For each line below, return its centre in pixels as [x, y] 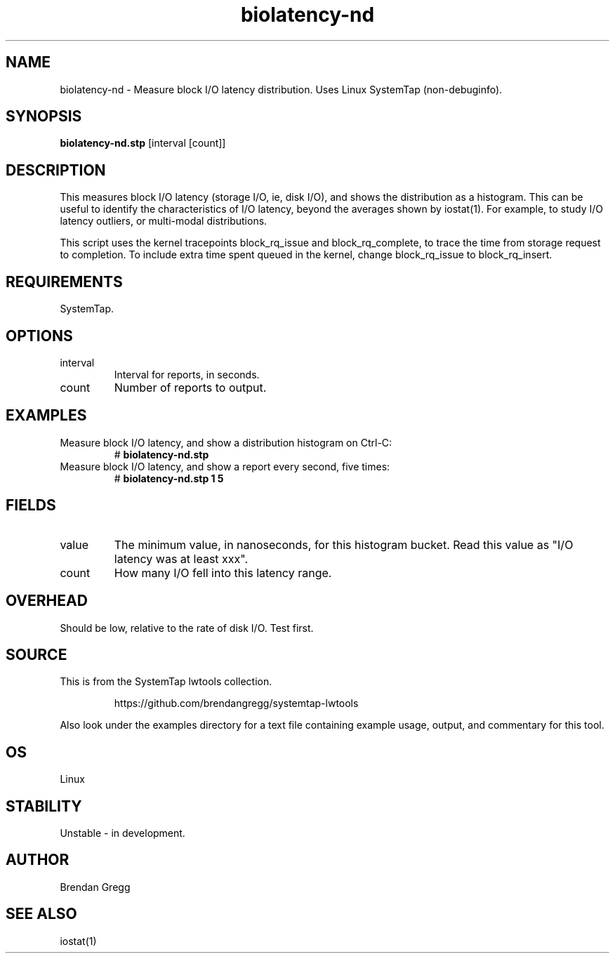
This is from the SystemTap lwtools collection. [166, 682]
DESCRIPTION [56, 170]
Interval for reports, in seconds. [187, 374]
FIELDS [31, 505]
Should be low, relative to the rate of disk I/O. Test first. [187, 628]
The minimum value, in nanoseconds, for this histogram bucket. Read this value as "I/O [344, 544]
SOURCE [37, 654]
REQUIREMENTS [64, 282]
